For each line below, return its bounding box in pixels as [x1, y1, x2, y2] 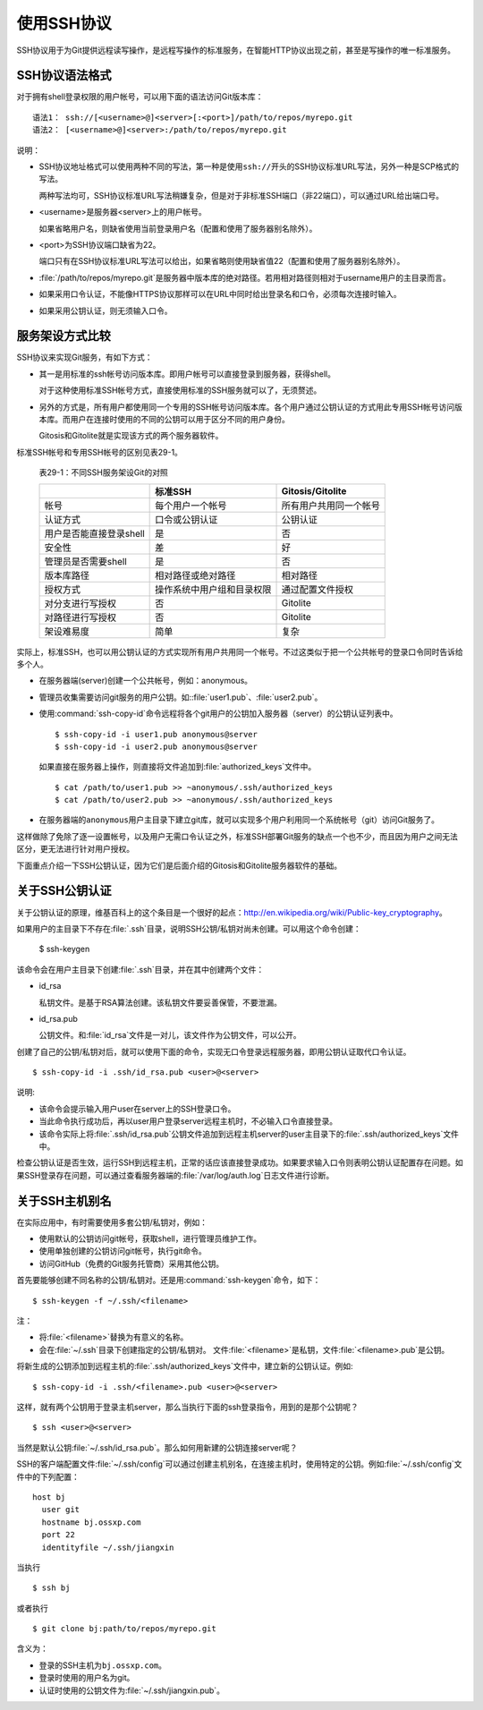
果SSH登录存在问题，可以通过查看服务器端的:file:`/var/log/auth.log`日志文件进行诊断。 [16, 1170, 335, 1180]
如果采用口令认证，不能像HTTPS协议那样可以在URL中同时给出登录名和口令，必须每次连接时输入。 [38, 289, 402, 300]
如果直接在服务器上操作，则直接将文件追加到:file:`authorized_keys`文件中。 [38, 761, 317, 772]
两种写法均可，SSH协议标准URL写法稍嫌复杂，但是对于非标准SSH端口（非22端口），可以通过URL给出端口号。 [38, 190, 445, 200]
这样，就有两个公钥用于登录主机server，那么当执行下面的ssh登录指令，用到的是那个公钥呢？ [16, 1401, 360, 1412]
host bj [32, 1492, 66, 1502]
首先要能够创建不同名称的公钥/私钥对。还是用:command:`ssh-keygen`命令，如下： [16, 1275, 321, 1286]
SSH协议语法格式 [16, 68, 112, 83]
